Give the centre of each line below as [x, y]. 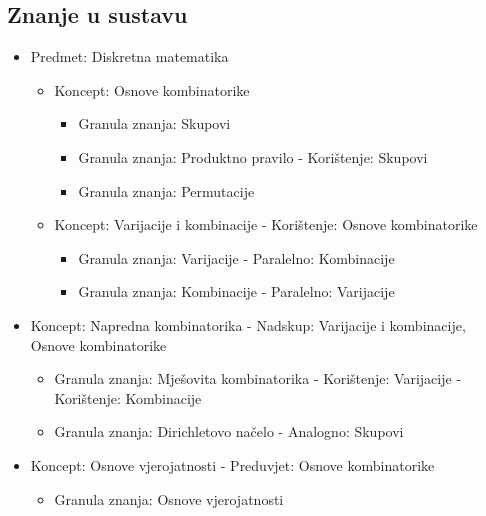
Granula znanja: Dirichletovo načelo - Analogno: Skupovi [229, 431]
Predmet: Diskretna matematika [129, 56]
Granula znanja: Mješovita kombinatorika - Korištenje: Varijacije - [258, 378]
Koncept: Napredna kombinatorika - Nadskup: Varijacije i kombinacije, [248, 324]
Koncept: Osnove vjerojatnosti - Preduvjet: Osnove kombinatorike [232, 464]
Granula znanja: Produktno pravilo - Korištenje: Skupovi [253, 156]
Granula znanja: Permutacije [166, 190]
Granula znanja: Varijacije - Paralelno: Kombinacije [236, 257]
